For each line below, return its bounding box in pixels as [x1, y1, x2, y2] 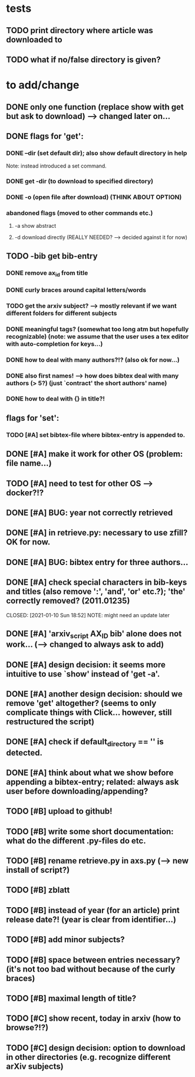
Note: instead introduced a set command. [6, 162, 107, 170]
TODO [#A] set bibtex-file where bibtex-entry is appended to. [6, 431, 186, 439]
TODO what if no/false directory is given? [6, 54, 161, 65]
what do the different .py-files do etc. [6, 836, 146, 846]
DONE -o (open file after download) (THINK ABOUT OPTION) [6, 193, 182, 201]
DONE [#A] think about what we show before [6, 768, 174, 778]
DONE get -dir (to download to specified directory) [6, 177, 154, 185]
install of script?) [6, 865, 70, 875]
